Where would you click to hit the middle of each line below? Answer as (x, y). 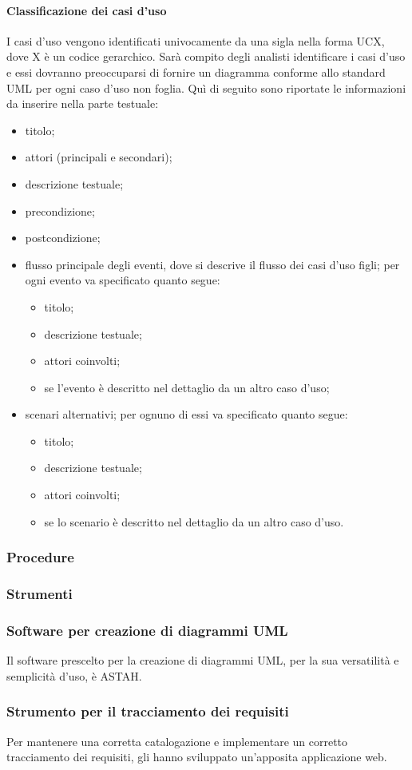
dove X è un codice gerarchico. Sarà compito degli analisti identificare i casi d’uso (206, 56)
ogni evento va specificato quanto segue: (123, 280)
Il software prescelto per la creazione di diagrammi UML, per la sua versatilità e (203, 660)
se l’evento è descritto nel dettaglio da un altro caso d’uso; (187, 387)
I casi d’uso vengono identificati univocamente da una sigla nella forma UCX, (196, 40)
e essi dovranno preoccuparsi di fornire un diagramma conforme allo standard (196, 71)
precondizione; (60, 210)
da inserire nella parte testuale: (83, 103)
